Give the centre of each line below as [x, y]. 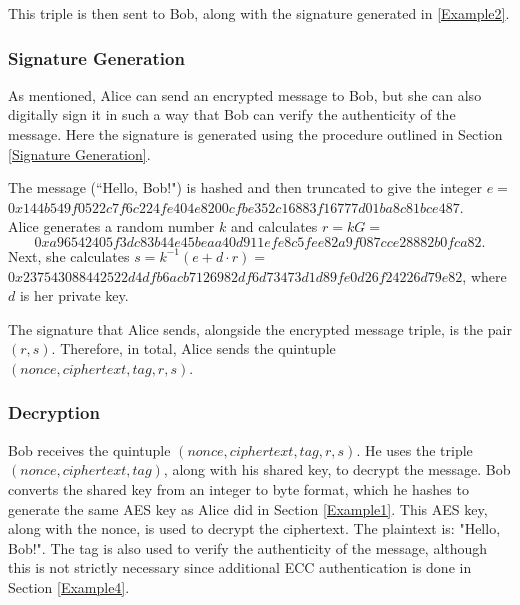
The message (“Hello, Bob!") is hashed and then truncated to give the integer [245, 187]
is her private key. [74, 295]
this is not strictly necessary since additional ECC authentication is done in [240, 567]
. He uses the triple [414, 449]
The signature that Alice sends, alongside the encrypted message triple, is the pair [260, 328]
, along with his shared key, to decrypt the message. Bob [337, 469]
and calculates [274, 226]
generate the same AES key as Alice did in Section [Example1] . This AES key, [248, 508]
